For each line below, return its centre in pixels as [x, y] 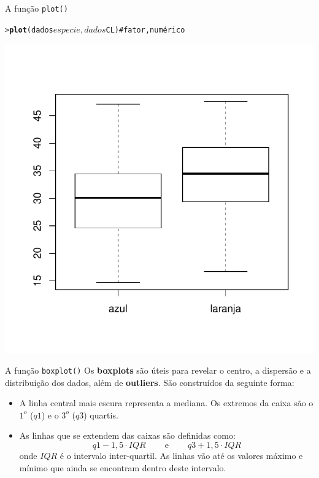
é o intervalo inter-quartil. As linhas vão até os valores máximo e [181, 455]
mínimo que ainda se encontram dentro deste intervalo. [123, 467]
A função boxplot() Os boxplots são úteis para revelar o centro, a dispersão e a [158, 370]
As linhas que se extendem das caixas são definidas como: [127, 435]
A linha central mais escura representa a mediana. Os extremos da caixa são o [166, 403]
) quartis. [101, 414]
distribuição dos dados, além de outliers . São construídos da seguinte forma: [150, 382]
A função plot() [37, 8]
